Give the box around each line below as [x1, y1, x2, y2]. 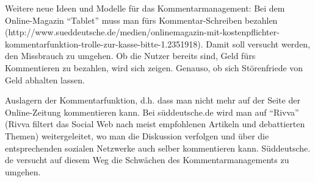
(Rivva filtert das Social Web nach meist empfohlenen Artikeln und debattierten [5, 117, 305, 130]
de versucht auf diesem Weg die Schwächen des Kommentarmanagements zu [5, 153, 289, 166]
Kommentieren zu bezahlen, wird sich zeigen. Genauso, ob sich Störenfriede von [5, 61, 303, 74]
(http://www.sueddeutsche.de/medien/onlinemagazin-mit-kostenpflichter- [5, 26, 280, 38]
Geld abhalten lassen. [5, 73, 85, 86]
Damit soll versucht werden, [206, 37, 311, 50]
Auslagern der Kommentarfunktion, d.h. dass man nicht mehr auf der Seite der [5, 94, 300, 107]
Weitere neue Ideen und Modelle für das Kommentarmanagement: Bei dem [5, 2, 285, 14]
